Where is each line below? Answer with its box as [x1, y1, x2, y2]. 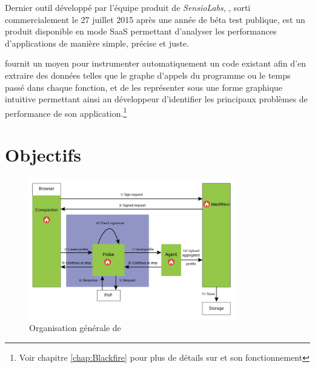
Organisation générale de [29, 321, 121, 334]
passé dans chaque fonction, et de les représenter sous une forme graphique [5, 80, 283, 93]
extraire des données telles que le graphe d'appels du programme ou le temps [5, 68, 291, 81]
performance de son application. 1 [5, 105, 127, 119]
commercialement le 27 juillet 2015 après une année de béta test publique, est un [5, 13, 305, 25]
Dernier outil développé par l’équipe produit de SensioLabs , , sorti [5, 1, 251, 13]
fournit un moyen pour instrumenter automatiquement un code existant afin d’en [5, 57, 306, 70]
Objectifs [5, 142, 81, 167]
